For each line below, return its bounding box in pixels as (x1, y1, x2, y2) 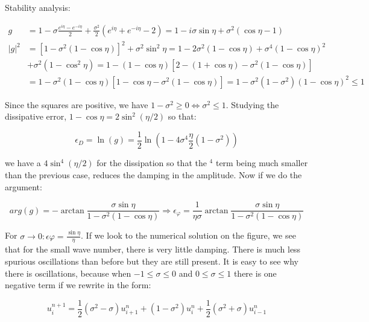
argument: (5, 180, 42, 193)
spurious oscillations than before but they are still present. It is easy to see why (5, 255, 298, 268)
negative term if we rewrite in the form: (5, 279, 151, 291)
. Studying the (225, 98, 279, 111)
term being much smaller (215, 156, 308, 169)
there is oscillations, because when (5, 266, 131, 279)
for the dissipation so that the (96, 156, 207, 169)
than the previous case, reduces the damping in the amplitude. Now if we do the (5, 169, 302, 181)
